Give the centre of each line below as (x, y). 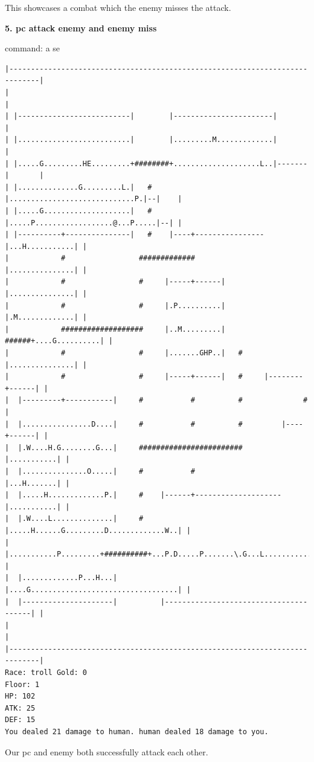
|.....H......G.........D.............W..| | (98, 530)
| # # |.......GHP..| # (124, 353)
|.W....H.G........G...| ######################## (130, 447)
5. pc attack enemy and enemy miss (81, 27)
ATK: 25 (20, 708)
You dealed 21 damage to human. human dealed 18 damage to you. (137, 732)
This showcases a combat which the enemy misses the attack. (118, 7)
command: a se (33, 48)
